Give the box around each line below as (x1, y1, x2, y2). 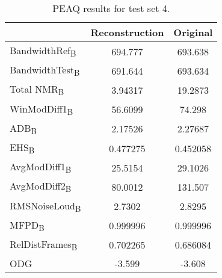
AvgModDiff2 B (10, 179, 72, 195)
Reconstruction (90, 25, 164, 39)
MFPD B (10, 217, 45, 233)
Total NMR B (10, 82, 64, 98)
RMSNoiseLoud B (10, 198, 81, 214)
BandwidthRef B (10, 43, 76, 60)
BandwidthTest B (10, 63, 80, 79)
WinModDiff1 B (10, 101, 73, 117)
